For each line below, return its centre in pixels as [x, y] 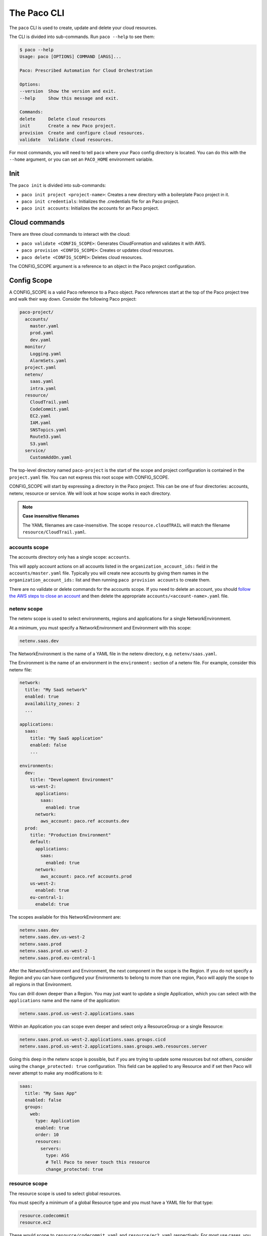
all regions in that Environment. [41, 984]
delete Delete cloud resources [63, 119]
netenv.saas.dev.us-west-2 [52, 937]
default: [41, 842]
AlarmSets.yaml [48, 360]
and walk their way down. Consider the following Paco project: [73, 299]
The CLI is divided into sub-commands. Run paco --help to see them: [82, 37]
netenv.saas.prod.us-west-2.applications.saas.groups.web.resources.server [113, 1046]
